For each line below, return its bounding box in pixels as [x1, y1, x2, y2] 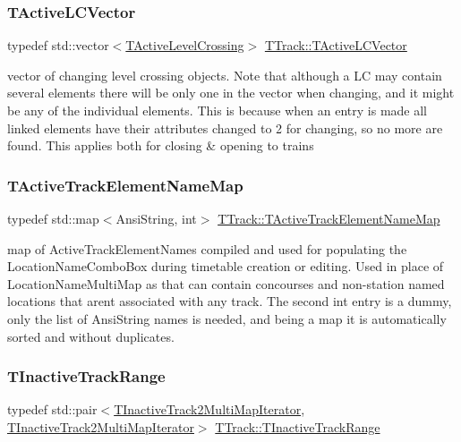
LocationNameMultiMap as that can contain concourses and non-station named [7, 274, 445, 293]
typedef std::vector [7, 36, 109, 55]
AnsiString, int [115, 209, 197, 227]
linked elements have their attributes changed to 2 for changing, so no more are [7, 118, 443, 137]
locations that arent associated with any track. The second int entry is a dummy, [7, 292, 452, 310]
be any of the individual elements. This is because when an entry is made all [7, 101, 428, 119]
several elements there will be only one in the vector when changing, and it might [7, 83, 455, 102]
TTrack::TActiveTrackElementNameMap [218, 209, 440, 227]
